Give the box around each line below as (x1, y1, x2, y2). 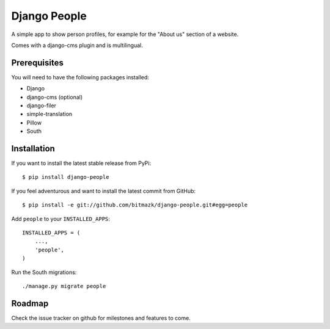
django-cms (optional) (26, 93, 83, 101)
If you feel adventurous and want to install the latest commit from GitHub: (11, 187, 196, 195)
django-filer (26, 102, 56, 109)
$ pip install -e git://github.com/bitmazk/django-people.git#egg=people (22, 201, 248, 209)
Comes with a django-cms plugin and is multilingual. (11, 42, 144, 49)
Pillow (26, 119, 42, 126)
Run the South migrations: (11, 269, 77, 276)
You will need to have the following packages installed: (11, 73, 150, 81)
